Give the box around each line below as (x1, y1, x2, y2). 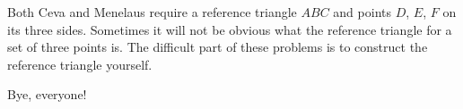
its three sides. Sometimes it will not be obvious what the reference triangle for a (7, 20, 452, 38)
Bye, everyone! (7, 85, 87, 104)
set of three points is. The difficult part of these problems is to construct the (7, 38, 428, 56)
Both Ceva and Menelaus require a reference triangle (7, 3, 297, 21)
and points (333, 3, 391, 21)
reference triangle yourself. (7, 54, 153, 73)
